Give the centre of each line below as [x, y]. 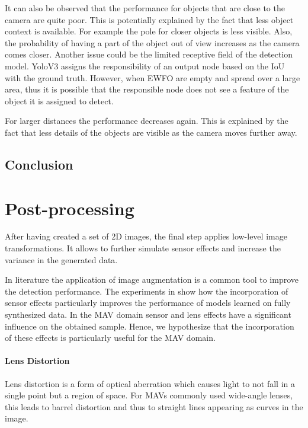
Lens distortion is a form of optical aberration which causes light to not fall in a [150, 383]
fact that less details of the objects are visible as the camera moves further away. [151, 132]
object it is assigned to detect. [59, 100]
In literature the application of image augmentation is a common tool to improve [152, 280]
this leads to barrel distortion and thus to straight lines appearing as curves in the [154, 406]
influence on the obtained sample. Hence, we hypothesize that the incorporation [150, 326]
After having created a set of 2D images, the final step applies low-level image [146, 236]
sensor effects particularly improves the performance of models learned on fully [148, 303]
